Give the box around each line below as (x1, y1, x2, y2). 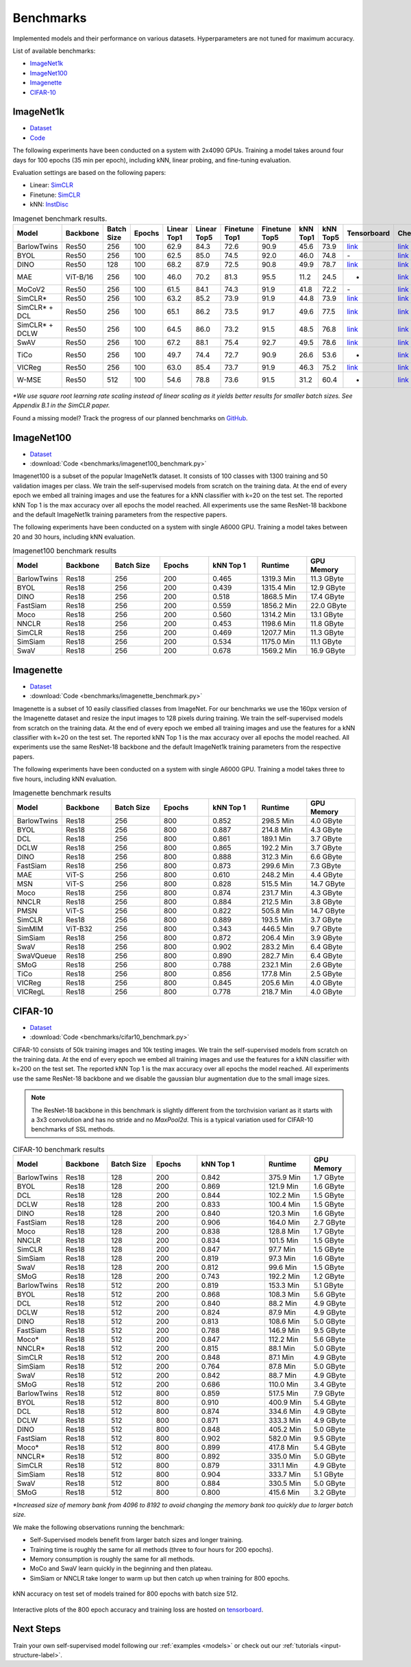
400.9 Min (268, 1398, 302, 1407)
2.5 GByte (310, 969, 342, 979)
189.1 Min (261, 834, 291, 843)
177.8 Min (261, 969, 292, 979)
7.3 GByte (310, 861, 342, 871)
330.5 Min (268, 1478, 301, 1488)
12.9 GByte (310, 583, 346, 592)
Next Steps (12, 1623, 61, 1635)
